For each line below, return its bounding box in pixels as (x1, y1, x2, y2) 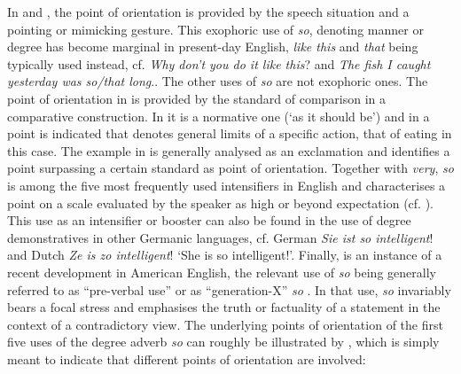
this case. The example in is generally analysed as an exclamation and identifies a (7, 141, 450, 160)
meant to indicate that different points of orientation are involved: (7, 349, 366, 368)
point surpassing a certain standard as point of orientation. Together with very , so (7, 159, 454, 177)
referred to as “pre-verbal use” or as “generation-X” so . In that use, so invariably (7, 280, 451, 299)
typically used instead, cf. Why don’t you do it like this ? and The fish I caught (7, 54, 431, 73)
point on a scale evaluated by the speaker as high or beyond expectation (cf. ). (7, 193, 434, 212)
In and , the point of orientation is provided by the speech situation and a (7, 3, 410, 20)
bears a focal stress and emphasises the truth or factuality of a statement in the (7, 298, 441, 316)
